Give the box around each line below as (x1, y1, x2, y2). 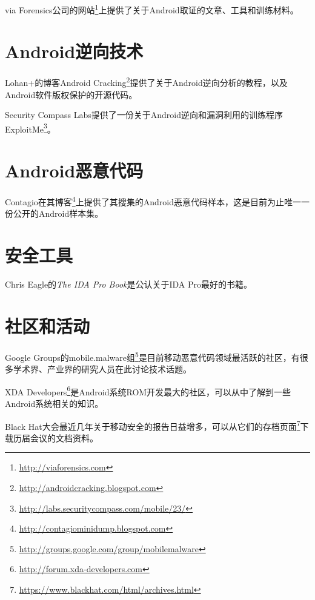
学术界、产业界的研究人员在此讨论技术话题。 (13, 363, 191, 375)
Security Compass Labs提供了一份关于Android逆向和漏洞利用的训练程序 (5, 108, 283, 121)
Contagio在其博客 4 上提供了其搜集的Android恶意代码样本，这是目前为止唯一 (5, 194, 301, 208)
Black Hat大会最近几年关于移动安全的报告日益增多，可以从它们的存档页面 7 (5, 418, 300, 432)
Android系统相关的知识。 (5, 397, 104, 409)
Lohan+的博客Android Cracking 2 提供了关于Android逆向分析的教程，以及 (5, 74, 288, 89)
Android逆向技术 (5, 39, 144, 64)
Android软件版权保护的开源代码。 (5, 88, 138, 101)
